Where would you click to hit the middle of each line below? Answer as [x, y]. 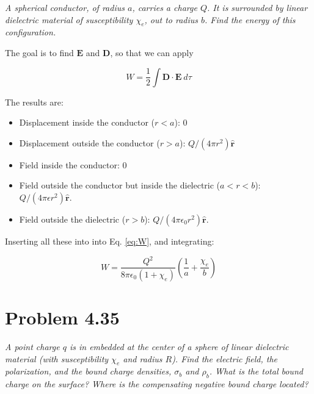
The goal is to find [39, 52]
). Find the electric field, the [225, 358]
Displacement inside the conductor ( [87, 122]
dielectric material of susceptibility [69, 19]
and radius [143, 358]
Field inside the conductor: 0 [73, 164]
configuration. [31, 32]
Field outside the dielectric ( [72, 219]
